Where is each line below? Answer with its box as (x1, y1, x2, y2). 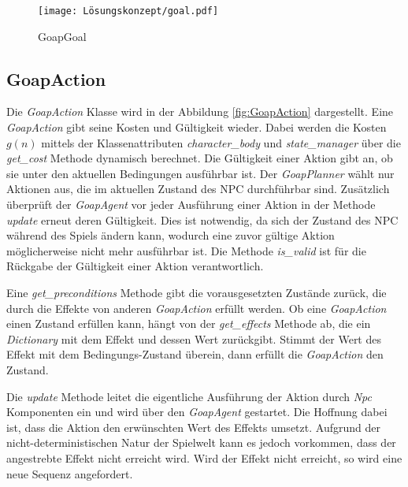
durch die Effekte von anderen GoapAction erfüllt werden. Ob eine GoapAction (6, 299, 387, 316)
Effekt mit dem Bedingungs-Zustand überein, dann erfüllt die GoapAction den (6, 346, 384, 362)
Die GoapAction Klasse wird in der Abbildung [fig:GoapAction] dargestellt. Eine (6, 103, 394, 120)
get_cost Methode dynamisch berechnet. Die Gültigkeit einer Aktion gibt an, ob (6, 150, 393, 166)
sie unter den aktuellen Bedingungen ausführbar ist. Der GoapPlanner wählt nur (6, 165, 395, 181)
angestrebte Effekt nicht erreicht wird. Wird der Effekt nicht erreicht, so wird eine (6, 449, 402, 466)
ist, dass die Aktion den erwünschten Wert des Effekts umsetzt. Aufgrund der (6, 418, 380, 435)
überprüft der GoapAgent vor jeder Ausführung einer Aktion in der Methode (6, 196, 376, 213)
